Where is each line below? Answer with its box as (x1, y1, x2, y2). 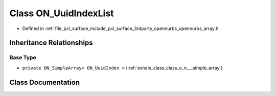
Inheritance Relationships (9, 39, 93, 47)
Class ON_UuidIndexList (9, 8, 114, 19)
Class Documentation (9, 78, 80, 86)
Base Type (9, 54, 36, 61)
